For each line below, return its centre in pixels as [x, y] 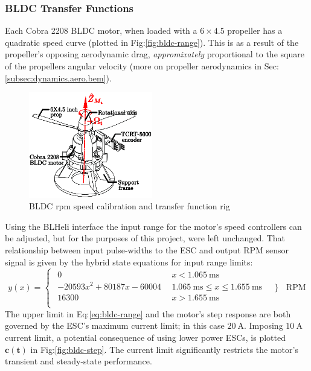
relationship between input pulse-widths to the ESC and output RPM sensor [147, 249]
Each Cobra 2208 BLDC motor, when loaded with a [101, 30]
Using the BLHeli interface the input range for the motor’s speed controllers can [153, 226]
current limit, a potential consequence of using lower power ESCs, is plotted [145, 338]
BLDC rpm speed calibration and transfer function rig [130, 206]
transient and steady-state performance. [79, 361]
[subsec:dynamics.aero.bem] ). [58, 78]
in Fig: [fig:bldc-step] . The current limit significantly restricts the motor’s [164, 349]
